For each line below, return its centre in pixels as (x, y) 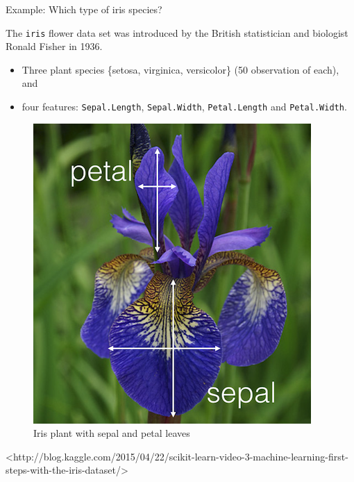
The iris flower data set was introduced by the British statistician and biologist (177, 32)
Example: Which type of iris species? (84, 9)
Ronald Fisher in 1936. (54, 46)
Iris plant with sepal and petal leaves (112, 433)
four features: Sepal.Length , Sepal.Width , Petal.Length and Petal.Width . (184, 107)
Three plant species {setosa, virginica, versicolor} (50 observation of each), (180, 69)
